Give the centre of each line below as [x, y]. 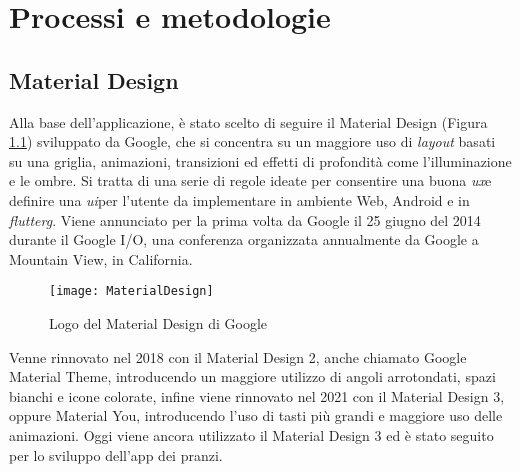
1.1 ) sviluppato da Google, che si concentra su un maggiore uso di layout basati [252, 141]
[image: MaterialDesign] [131, 291]
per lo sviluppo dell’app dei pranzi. [116, 454]
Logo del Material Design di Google [158, 322]
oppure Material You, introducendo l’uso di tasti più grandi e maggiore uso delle [256, 415]
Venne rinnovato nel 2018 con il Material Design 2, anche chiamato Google [238, 356]
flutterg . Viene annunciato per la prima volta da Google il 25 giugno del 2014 [245, 219]
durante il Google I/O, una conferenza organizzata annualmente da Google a [244, 239]
